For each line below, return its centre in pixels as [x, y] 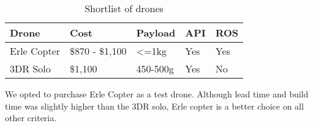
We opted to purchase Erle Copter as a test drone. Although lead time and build [157, 94]
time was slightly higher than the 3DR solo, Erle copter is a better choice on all [154, 106]
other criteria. [31, 118]
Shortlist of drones [124, 8]
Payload [156, 33]
